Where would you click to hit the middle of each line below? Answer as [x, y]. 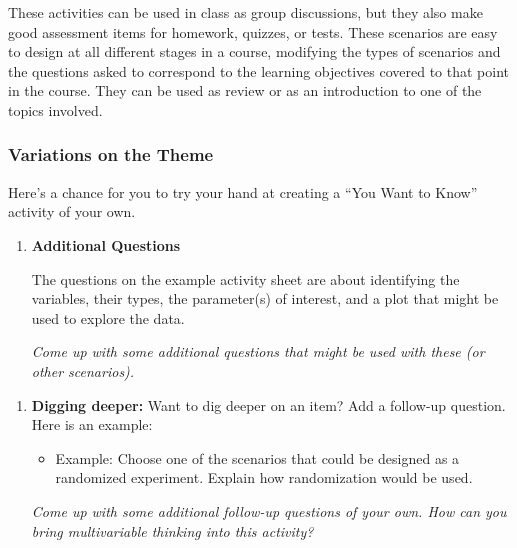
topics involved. [55, 109]
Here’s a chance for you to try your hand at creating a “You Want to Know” [243, 191]
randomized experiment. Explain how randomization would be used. [264, 477]
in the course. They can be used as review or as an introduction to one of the [245, 90]
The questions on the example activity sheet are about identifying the [245, 278]
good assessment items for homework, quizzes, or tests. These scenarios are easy [253, 31]
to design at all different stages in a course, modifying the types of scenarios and [254, 51]
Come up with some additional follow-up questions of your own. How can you [269, 510]
